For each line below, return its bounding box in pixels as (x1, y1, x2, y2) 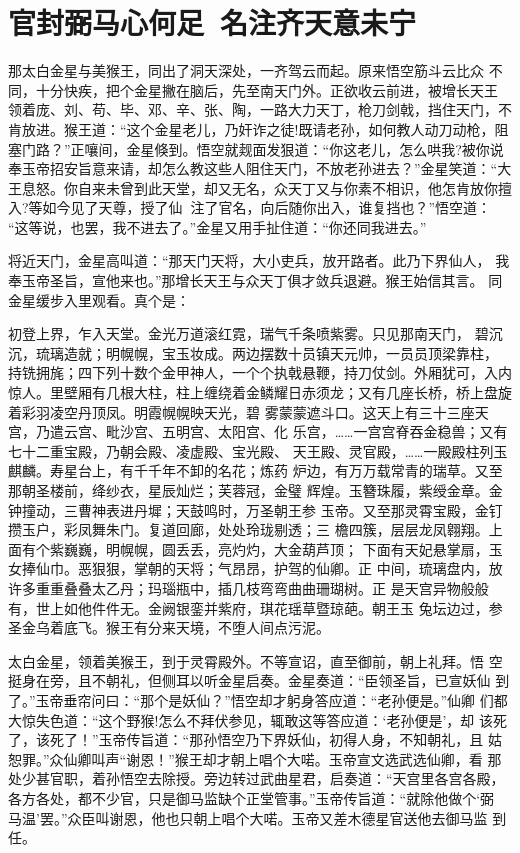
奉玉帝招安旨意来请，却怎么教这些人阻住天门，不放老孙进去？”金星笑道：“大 (8, 158, 512, 179)
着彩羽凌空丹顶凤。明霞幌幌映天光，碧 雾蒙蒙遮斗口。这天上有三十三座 (8, 401, 475, 422)
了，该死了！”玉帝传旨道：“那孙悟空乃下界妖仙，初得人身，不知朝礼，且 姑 (8, 729, 502, 750)
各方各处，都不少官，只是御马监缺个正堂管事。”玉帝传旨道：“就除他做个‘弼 (8, 787, 495, 808)
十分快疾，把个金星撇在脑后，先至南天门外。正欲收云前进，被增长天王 (35, 79, 498, 100)
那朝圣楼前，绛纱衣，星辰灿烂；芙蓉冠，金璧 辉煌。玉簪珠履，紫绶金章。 (8, 480, 489, 500)
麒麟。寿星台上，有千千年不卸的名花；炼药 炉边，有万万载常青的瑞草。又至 (8, 460, 503, 481)
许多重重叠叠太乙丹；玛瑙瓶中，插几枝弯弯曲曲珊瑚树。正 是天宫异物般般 (8, 577, 489, 598)
